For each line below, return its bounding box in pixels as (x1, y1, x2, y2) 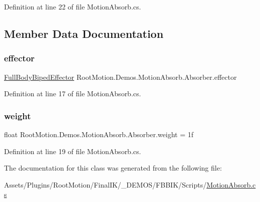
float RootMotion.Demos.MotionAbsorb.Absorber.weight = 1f (4, 129, 194, 139)
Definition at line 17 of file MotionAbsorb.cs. (4, 88, 141, 99)
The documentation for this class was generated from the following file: (4, 163, 222, 173)
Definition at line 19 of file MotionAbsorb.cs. (4, 146, 141, 156)
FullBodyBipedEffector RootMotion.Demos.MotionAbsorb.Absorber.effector (4, 71, 237, 82)
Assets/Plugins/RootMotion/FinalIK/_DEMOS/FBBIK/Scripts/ (4, 179, 207, 190)
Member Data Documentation (4, 25, 164, 41)
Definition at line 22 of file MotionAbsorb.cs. (4, 1, 141, 11)
